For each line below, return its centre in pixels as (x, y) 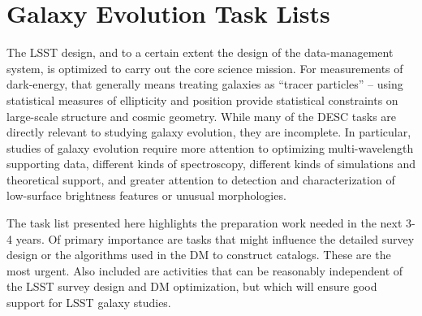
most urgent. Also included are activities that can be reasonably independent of (205, 270)
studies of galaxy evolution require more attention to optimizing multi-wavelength (210, 147)
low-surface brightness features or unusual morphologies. (146, 195)
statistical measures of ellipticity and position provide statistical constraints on (202, 100)
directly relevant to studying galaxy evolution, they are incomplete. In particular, (209, 132)
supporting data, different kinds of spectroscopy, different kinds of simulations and (211, 164)
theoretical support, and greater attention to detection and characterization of (201, 179)
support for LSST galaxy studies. (89, 303)
